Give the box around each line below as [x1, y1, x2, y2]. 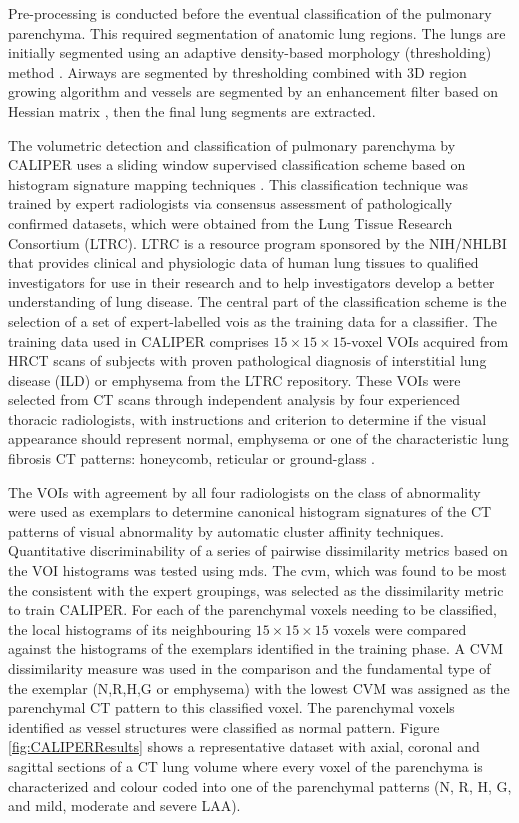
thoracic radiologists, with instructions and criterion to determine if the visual [8, 408, 487, 429]
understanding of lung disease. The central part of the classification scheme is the [8, 291, 507, 312]
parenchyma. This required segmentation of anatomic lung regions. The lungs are [8, 22, 506, 43]
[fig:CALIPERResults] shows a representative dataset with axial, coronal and [8, 736, 480, 757]
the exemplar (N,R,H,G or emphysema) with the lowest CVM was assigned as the [8, 677, 510, 698]
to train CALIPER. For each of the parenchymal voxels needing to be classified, [8, 599, 497, 620]
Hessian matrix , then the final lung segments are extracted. [8, 100, 376, 121]
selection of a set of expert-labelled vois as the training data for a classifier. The [8, 310, 498, 331]
